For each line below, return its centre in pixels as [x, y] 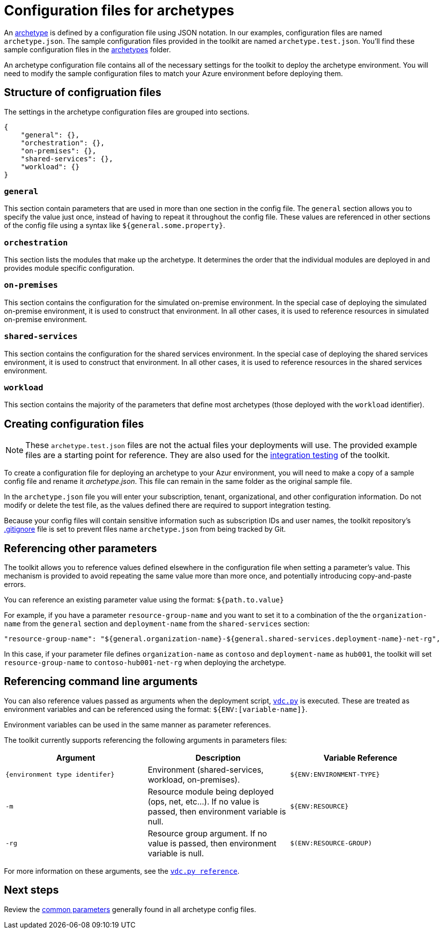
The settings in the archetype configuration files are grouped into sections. [127, 112]
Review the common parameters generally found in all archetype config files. [130, 909]
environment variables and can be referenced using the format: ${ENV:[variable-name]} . [156, 709]
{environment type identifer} [60, 775]
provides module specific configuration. [69, 268]
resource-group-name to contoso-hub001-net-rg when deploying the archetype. [145, 663]
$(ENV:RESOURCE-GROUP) [331, 843]
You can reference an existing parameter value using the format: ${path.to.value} [144, 600]
